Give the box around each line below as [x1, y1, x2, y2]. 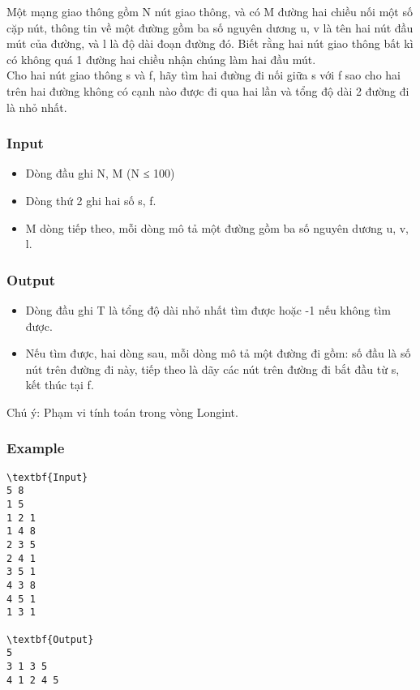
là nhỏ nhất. [6, 98, 67, 115]
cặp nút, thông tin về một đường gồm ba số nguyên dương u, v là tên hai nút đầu [6, 19, 414, 36]
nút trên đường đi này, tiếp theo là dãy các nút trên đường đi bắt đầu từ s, [25, 360, 400, 377]
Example [6, 438, 65, 458]
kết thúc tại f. [25, 376, 94, 393]
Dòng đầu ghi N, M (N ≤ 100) [25, 165, 175, 182]
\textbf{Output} [6, 633, 94, 645]
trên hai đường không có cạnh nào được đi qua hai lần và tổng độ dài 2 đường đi [6, 82, 409, 99]
